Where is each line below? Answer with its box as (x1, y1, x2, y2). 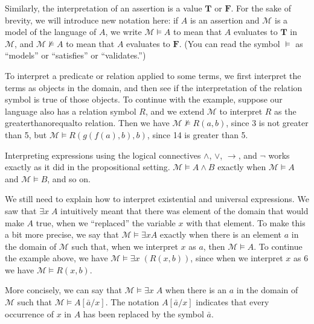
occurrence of (5, 307, 54, 320)
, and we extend (145, 104, 205, 117)
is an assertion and (190, 13, 260, 26)
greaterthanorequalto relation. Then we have (5, 116, 170, 129)
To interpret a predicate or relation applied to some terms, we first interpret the (5, 69, 301, 81)
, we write (105, 25, 142, 38)
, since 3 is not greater (226, 116, 309, 129)
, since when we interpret (190, 252, 283, 264)
